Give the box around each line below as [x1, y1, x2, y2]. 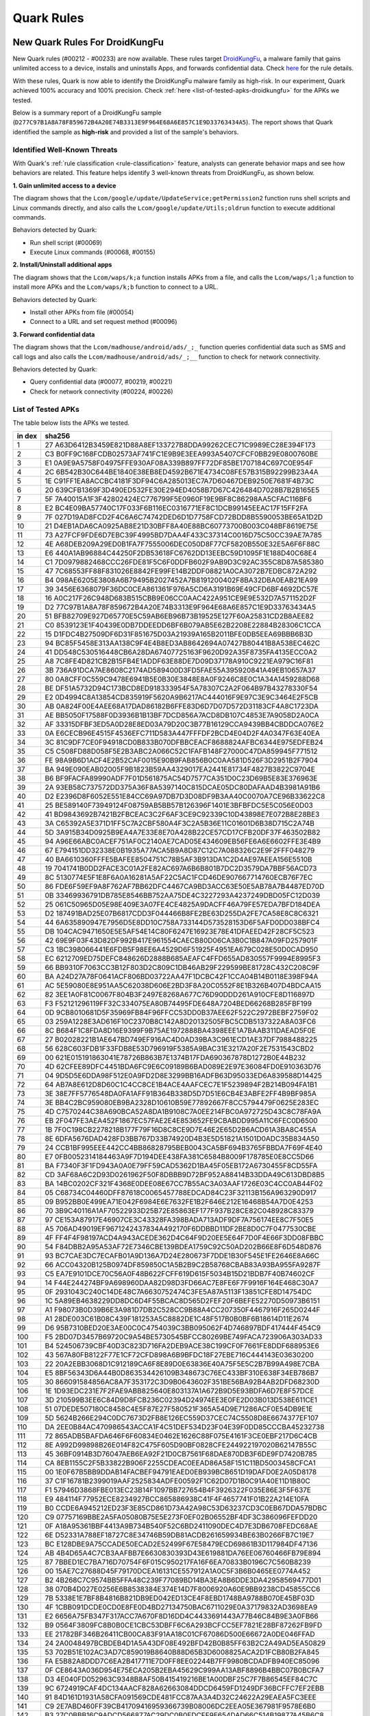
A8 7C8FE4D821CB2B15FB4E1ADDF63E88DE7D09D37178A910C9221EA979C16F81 [45, 656, 314, 666]
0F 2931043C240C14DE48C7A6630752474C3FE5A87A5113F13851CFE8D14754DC [45, 1287, 312, 1297]
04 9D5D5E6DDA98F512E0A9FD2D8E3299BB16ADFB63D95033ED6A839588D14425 [45, 1071, 322, 1080]
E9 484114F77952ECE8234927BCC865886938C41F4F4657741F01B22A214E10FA [45, 1494, 310, 1504]
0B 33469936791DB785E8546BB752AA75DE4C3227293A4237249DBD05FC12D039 [45, 891, 321, 901]
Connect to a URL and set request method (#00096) [29, 318, 177, 326]
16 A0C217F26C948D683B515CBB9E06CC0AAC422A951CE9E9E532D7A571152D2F [45, 594, 317, 603]
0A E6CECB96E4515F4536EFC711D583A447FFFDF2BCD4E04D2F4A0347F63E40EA [45, 728, 320, 738]
